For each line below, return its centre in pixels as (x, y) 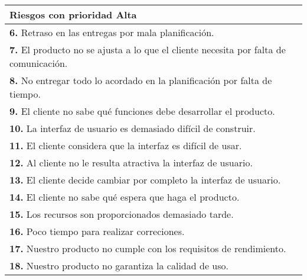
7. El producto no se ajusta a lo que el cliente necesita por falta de (148, 49)
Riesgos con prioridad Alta (73, 15)
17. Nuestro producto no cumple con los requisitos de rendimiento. (148, 248)
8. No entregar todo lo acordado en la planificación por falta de (141, 80)
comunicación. (39, 63)
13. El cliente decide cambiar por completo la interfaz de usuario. (145, 180)
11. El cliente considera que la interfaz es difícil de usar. (126, 145)
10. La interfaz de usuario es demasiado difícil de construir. (133, 128)
